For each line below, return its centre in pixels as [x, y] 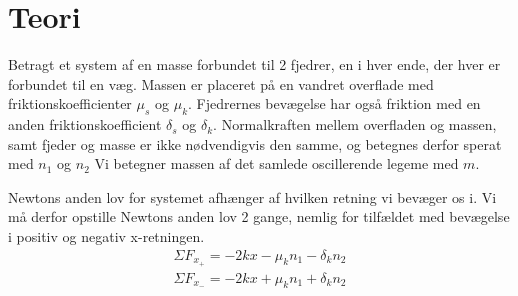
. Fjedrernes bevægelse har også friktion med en [334, 103]
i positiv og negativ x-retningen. [106, 236]
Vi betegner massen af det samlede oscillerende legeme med [276, 163]
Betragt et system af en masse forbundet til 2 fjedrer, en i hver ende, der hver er [254, 64]
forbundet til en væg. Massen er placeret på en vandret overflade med [221, 83]
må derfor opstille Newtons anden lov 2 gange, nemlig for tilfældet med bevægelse [259, 216]
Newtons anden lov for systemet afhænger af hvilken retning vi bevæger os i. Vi [252, 196]
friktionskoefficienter [70, 103]
